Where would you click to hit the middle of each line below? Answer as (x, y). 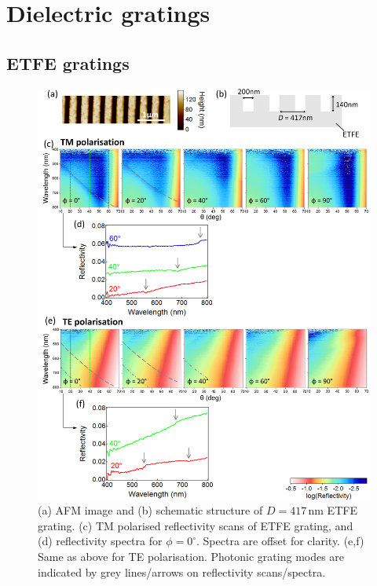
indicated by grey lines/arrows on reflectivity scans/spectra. (182, 571)
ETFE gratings (68, 62)
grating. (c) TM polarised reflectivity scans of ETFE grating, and (196, 525)
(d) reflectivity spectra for (100, 541)
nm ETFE (333, 510)
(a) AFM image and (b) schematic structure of (150, 510)
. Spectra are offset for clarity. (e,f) (280, 541)
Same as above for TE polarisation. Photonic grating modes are (191, 557)
